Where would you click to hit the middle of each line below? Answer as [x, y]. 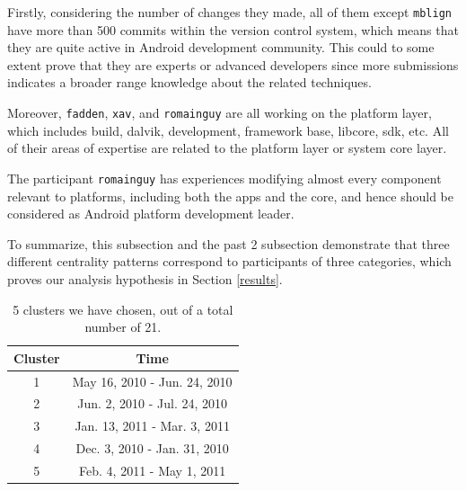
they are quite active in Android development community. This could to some [221, 47]
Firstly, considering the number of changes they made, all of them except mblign [229, 12]
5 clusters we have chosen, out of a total [123, 309]
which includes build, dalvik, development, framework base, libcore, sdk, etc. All [228, 130]
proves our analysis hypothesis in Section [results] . [145, 278]
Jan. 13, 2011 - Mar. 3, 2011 [152, 426]
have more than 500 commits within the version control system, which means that [233, 29]
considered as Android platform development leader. [151, 214]
